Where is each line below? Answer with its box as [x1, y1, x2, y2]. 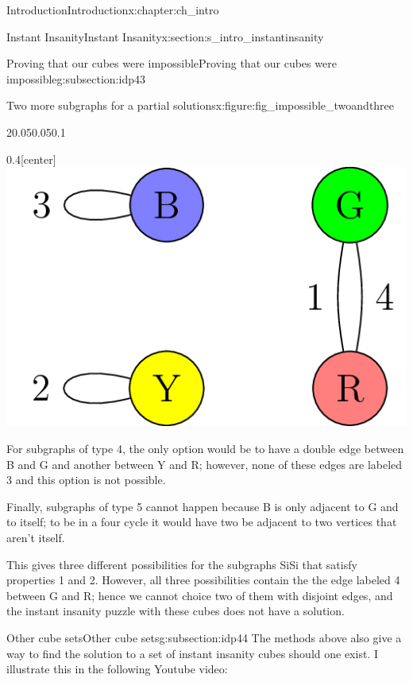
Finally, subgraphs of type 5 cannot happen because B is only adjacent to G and [6, 498, 399, 514]
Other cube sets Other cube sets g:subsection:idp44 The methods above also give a [6, 629, 402, 645]
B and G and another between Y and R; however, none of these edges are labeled [6, 455, 403, 472]
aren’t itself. [6, 529, 65, 545]
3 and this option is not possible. [6, 471, 166, 488]
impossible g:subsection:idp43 [6, 70, 145, 87]
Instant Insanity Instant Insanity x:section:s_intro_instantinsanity [6, 28, 324, 45]
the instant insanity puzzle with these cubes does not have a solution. [6, 603, 345, 619]
